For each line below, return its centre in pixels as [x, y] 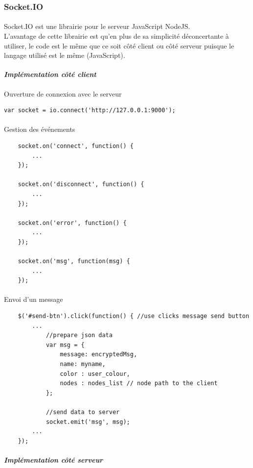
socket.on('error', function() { [72, 223]
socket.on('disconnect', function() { [81, 185]
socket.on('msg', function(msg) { [74, 261]
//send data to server [83, 412]
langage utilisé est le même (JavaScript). [65, 55]
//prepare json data [79, 335]
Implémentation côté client [50, 74]
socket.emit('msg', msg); [88, 422]
